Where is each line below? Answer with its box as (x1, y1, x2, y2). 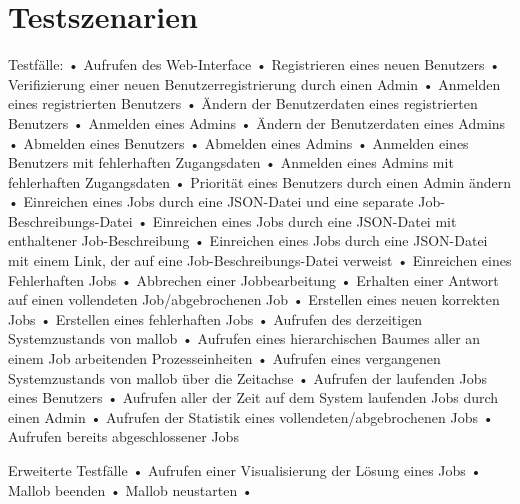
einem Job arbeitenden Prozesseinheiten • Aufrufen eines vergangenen (8, 348, 441, 369)
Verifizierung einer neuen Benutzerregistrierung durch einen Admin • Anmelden (8, 73, 501, 94)
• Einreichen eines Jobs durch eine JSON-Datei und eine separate (8, 191, 414, 212)
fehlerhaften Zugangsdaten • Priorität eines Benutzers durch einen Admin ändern (8, 171, 511, 192)
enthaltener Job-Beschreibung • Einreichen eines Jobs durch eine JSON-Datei (8, 230, 488, 251)
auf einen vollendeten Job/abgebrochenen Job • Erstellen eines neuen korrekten (8, 289, 500, 310)
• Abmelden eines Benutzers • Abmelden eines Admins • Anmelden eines (8, 132, 469, 153)
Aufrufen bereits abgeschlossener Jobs (8, 426, 239, 447)
